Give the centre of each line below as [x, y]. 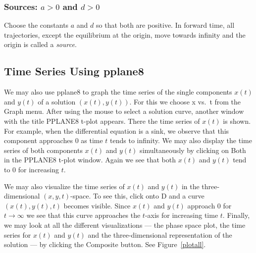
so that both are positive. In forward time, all [165, 25]
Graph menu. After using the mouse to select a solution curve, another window [124, 111]
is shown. [237, 121]
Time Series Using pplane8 [74, 71]
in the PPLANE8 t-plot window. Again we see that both [90, 160]
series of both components [43, 150]
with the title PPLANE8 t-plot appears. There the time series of [102, 121]
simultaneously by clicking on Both [193, 150]
